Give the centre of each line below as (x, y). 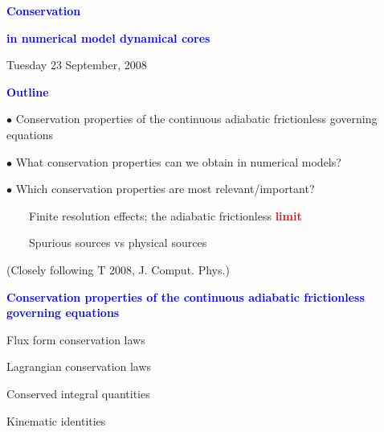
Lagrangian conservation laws (79, 366)
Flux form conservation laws (76, 339)
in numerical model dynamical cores (108, 37)
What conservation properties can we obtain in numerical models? (178, 161)
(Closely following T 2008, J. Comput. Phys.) (118, 269)
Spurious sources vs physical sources (118, 243)
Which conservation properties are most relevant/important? (165, 189)
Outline (28, 91)
